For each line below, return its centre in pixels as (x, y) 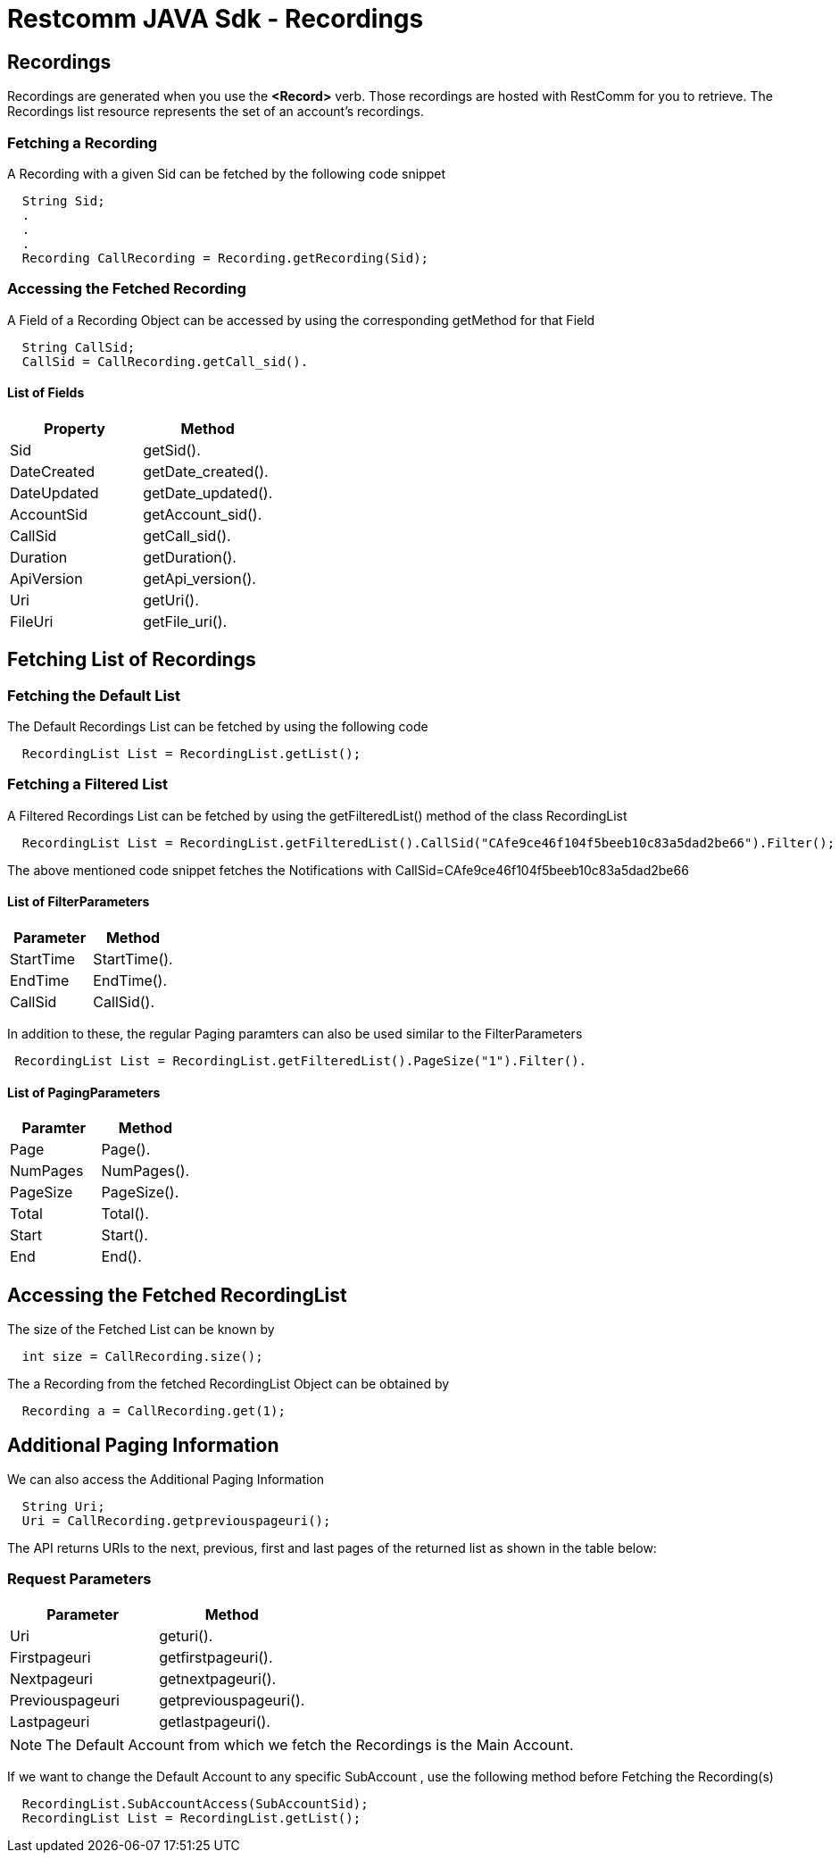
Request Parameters (79, 1579)
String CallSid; (79, 347)
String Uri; (63, 1506)
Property (75, 428)
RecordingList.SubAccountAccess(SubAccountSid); (195, 1803)
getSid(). (172, 450)
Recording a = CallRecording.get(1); (154, 1411)
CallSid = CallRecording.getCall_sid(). (165, 361)
